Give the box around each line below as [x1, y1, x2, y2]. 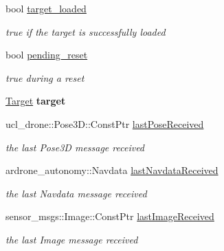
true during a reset [5, 70, 85, 85]
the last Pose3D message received [5, 140, 145, 154]
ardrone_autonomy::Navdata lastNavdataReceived [5, 163, 219, 177]
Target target [5, 94, 66, 108]
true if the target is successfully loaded [5, 24, 166, 39]
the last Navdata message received [5, 186, 147, 200]
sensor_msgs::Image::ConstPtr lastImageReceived [5, 209, 214, 223]
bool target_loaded [5, 1, 87, 15]
